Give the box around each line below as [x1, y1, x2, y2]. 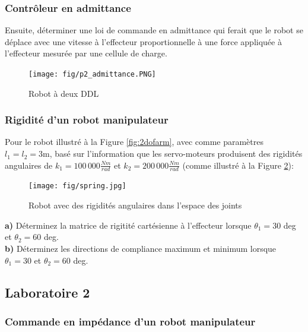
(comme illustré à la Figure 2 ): [182, 159, 294, 171]
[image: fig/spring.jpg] [28, 182, 126, 191]
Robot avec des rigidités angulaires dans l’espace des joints [28, 199, 242, 211]
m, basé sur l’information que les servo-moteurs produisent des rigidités [43, 147, 303, 160]
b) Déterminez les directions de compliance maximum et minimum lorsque [5, 242, 277, 254]
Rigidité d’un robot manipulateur [5, 112, 169, 127]
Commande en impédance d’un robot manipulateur [5, 314, 256, 328]
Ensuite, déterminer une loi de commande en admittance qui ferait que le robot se [5, 24, 303, 36]
